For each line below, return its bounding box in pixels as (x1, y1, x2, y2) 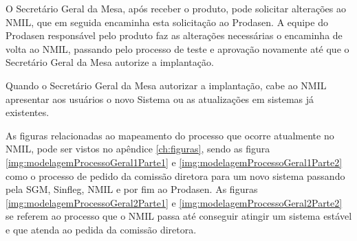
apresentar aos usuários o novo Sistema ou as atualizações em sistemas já (6, 91, 314, 106)
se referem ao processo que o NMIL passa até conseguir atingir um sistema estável (6, 209, 352, 223)
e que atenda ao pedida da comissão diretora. (6, 222, 197, 236)
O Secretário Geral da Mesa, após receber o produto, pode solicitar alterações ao (6, 1, 346, 15)
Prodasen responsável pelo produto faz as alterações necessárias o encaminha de (6, 28, 343, 43)
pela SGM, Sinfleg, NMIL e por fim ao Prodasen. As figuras (6, 182, 258, 196)
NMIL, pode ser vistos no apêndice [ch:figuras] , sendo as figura (6, 141, 270, 156)
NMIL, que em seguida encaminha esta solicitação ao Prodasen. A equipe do (6, 14, 328, 29)
